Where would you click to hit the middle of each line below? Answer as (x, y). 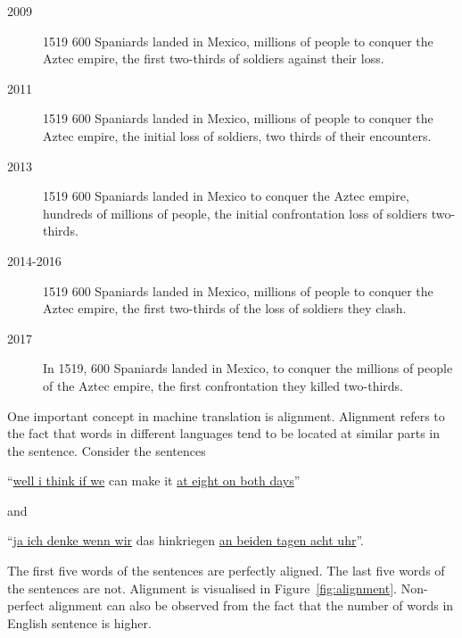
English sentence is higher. (79, 622)
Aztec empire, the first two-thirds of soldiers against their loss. (214, 58)
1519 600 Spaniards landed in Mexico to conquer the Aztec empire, (226, 196)
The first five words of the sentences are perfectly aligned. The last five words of (226, 571)
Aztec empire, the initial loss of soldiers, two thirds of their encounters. (237, 135)
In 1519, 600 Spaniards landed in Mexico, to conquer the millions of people (248, 368)
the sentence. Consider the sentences (107, 450)
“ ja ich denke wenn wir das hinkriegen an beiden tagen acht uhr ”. (186, 540)
